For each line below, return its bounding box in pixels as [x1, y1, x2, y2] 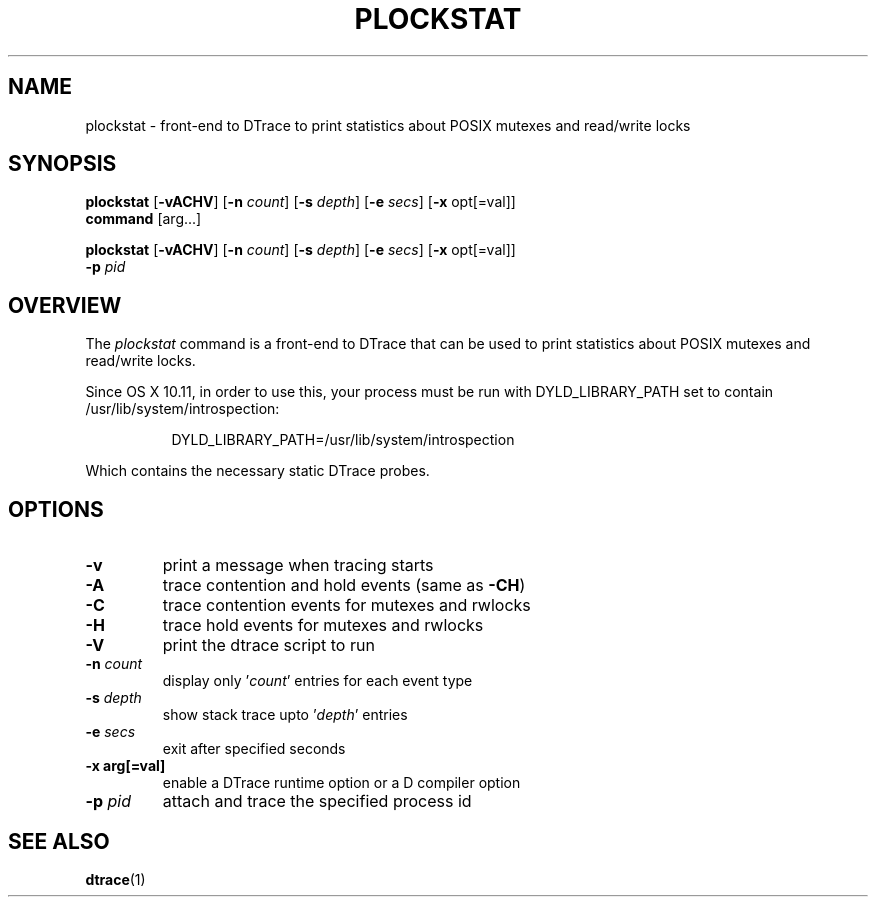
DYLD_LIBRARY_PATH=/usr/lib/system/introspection [171, 431, 515, 449]
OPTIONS [8, 496, 104, 522]
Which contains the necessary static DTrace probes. [85, 462, 430, 480]
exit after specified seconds [162, 740, 346, 758]
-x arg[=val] [85, 757, 166, 775]
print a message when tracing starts [162, 555, 434, 576]
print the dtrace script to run [162, 635, 375, 656]
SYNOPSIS [8, 151, 117, 177]
